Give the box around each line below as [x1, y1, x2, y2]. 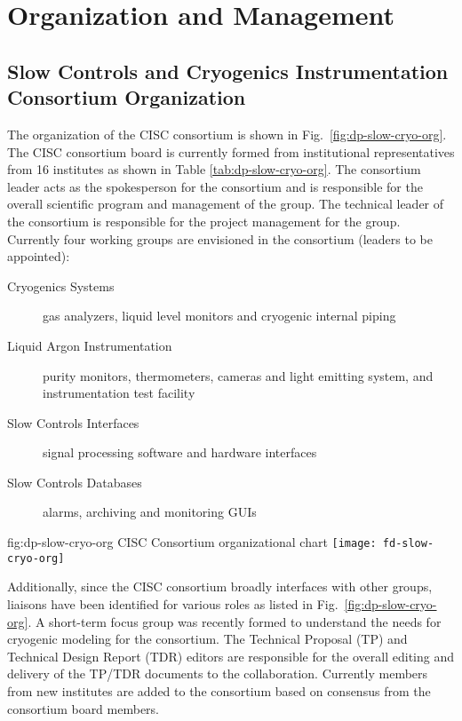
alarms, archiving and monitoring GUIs [43, 503, 257, 521]
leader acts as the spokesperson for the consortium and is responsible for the [7, 177, 423, 195]
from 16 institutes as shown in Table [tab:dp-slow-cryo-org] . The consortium [7, 160, 421, 178]
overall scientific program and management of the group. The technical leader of [7, 194, 444, 213]
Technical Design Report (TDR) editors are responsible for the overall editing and [7, 646, 454, 665]
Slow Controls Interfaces [7, 413, 139, 432]
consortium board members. [7, 699, 159, 717]
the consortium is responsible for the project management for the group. [7, 211, 401, 230]
